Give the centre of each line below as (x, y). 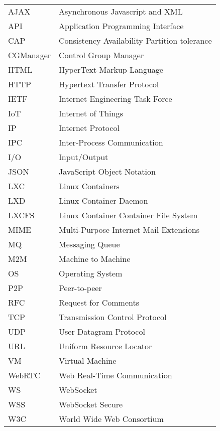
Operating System (91, 273)
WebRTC (24, 375)
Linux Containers (89, 186)
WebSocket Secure (91, 404)
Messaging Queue (89, 244)
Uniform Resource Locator (105, 346)
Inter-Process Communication (111, 142)
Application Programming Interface (121, 26)
